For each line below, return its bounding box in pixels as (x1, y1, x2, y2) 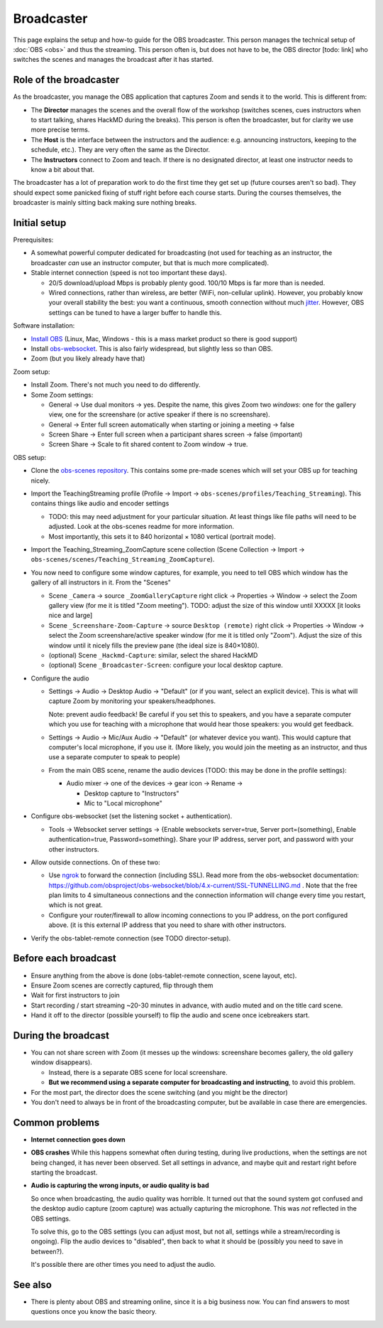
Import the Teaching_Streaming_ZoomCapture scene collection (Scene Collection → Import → (30, 545, 305, 554)
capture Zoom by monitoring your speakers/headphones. (48, 697, 216, 705)
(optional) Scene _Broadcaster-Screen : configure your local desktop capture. (48, 661, 284, 670)
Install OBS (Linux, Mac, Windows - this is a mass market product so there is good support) (30, 334, 298, 343)
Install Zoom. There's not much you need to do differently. (30, 380, 201, 389)
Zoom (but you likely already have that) (30, 354, 145, 363)
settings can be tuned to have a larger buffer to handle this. (48, 308, 222, 316)
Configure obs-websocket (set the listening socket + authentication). (30, 812, 233, 820)
